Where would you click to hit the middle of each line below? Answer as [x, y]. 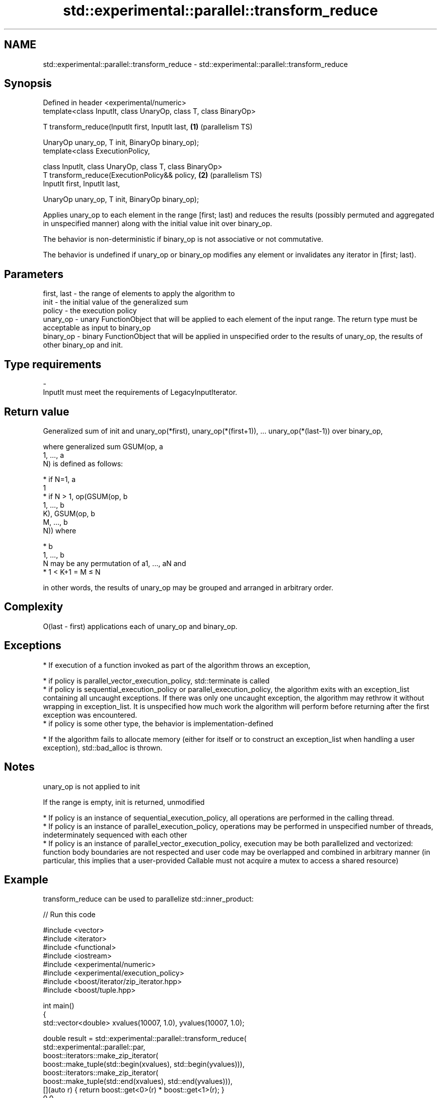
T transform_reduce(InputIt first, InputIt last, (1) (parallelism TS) [148, 127]
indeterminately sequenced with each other [115, 835]
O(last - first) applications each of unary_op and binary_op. [140, 626]
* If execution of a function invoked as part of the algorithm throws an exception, [177, 665]
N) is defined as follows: [83, 463]
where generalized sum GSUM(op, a [103, 446]
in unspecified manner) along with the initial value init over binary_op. [158, 224]
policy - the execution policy [90, 311]
